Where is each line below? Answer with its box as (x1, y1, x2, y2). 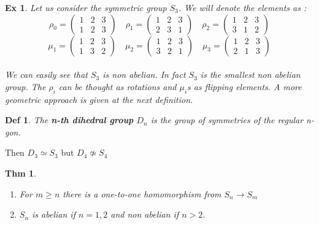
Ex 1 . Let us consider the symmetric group (5, 1, 167, 13)
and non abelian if (110, 208, 179, 221)
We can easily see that (5, 68, 88, 81)
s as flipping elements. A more (187, 80, 302, 93)
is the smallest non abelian (200, 68, 301, 81)
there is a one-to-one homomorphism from (63, 187, 221, 200)
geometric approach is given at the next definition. (5, 93, 193, 105)
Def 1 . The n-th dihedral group (5, 113, 134, 126)
